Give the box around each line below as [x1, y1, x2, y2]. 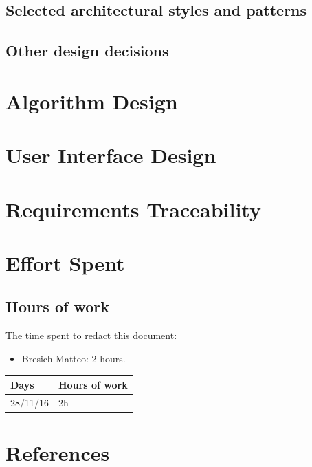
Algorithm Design [5, 87, 178, 115]
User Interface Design [5, 141, 216, 169]
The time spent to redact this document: [5, 328, 177, 343]
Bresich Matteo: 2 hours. [21, 351, 126, 365]
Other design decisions [5, 40, 169, 61]
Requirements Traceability [5, 195, 261, 223]
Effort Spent [5, 248, 125, 276]
